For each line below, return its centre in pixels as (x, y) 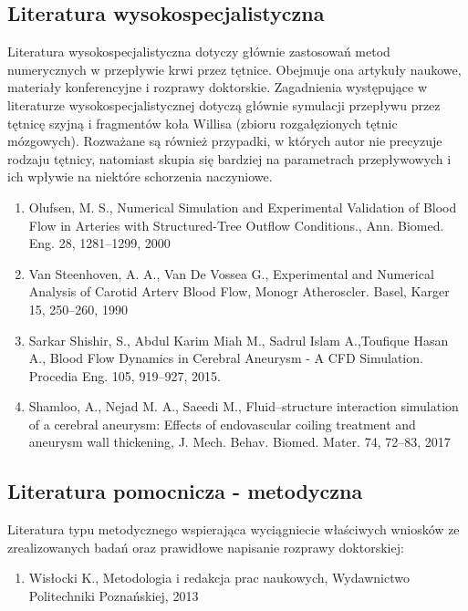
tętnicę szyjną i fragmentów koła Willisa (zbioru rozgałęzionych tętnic (203, 123)
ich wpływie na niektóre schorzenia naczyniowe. (140, 176)
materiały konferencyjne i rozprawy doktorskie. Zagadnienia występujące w (218, 87)
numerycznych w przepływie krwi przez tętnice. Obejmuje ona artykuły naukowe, (234, 69)
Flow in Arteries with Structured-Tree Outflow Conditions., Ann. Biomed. (236, 225)
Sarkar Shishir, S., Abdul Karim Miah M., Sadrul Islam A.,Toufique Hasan (239, 340)
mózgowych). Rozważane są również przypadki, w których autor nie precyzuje (225, 141)
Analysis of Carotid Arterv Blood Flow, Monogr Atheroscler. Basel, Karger (239, 291)
